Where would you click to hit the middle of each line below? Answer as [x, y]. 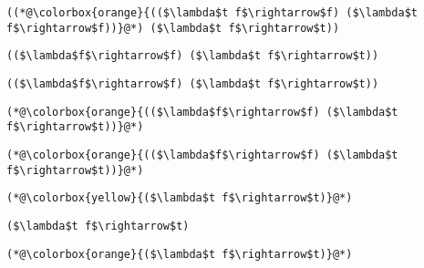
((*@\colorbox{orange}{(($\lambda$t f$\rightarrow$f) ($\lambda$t [212, 13]
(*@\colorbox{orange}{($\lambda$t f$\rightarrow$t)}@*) [180, 254]
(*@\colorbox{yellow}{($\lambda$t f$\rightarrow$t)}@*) [180, 198]
